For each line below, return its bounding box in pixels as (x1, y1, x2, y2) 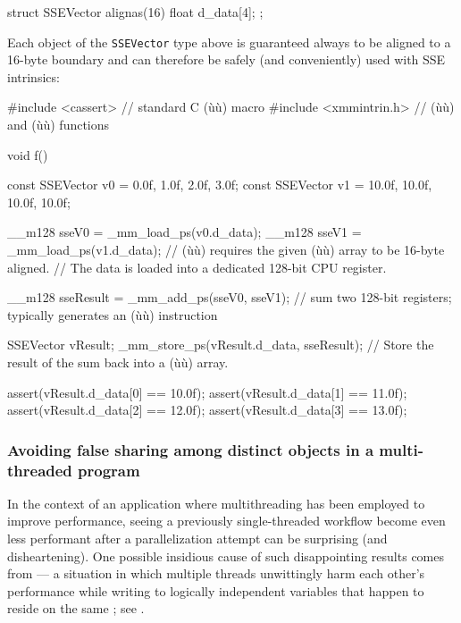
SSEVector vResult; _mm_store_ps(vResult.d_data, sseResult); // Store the (7, 335, 434, 354)
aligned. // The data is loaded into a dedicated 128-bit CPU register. (7, 257, 387, 276)
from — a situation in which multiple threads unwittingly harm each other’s (7, 564, 425, 583)
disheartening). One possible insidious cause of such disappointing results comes (7, 546, 444, 565)
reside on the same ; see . (7, 599, 145, 618)
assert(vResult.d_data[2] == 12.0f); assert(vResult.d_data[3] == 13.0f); (7, 400, 407, 419)
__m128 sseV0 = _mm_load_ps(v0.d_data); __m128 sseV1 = (7, 223, 362, 241)
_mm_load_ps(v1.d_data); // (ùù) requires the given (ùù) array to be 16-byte (7, 240, 445, 258)
